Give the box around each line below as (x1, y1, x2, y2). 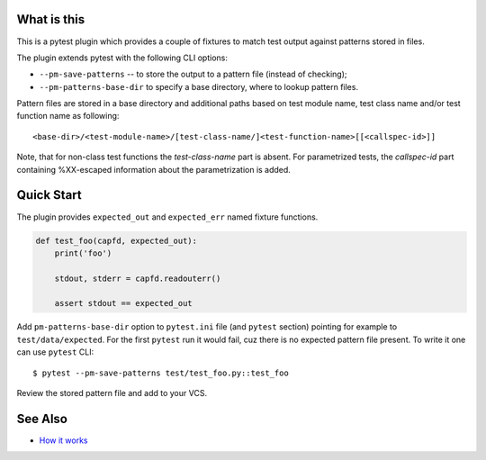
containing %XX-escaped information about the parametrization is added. (16, 164, 292, 175)
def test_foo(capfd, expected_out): (35, 235, 198, 246)
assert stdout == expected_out (54, 298, 193, 309)
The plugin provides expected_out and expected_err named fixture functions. (16, 212, 319, 222)
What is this (16, 12, 85, 27)
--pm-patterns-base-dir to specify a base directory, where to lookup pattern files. (39, 81, 359, 92)
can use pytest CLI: (16, 347, 94, 357)
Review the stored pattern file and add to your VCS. (16, 388, 207, 399)
